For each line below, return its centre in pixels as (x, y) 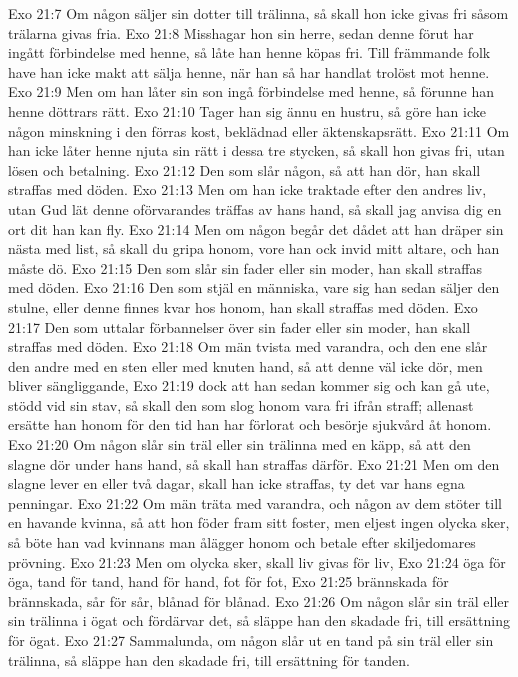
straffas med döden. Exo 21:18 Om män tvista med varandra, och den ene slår (248, 346)
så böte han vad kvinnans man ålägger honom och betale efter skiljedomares (242, 542)
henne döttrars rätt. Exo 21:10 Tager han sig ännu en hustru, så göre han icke (247, 110)
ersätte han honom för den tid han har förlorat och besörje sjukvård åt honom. (250, 424)
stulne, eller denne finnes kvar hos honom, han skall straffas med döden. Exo (243, 306)
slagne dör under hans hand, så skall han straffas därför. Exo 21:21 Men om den (254, 463)
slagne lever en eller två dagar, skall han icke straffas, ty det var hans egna (236, 483)
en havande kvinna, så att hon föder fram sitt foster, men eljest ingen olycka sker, (259, 522)
